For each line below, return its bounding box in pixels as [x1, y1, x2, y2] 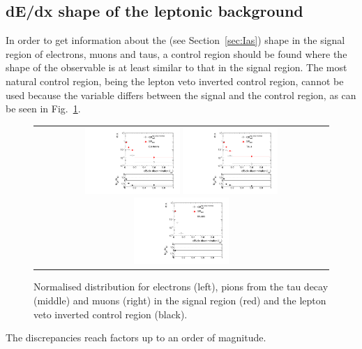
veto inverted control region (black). [33, 306, 188, 321]
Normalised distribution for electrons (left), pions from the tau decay [33, 279, 329, 294]
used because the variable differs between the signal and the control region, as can [6, 87, 356, 102]
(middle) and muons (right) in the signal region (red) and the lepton [33, 293, 326, 308]
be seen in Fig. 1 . [6, 101, 81, 116]
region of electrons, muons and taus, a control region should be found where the [6, 46, 347, 61]
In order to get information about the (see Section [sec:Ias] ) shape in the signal [6, 33, 345, 47]
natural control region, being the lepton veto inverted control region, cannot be [6, 73, 344, 88]
